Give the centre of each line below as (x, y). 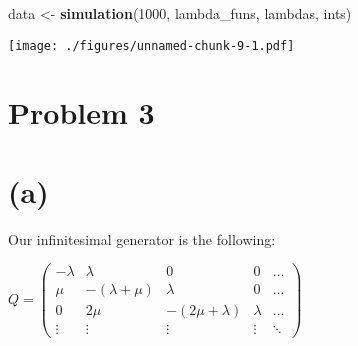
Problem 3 (81, 112)
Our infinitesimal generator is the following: (142, 238)
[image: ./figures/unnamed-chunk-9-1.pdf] (151, 45)
